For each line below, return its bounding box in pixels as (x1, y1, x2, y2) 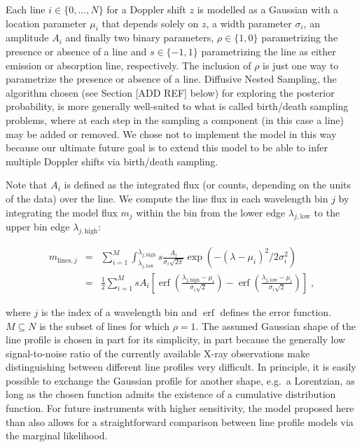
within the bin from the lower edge (136, 205, 286, 219)
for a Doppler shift (106, 2, 186, 16)
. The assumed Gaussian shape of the (195, 318, 356, 333)
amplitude (6, 30, 49, 45)
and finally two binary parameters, (65, 30, 214, 45)
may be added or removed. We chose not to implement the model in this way (6, 126, 337, 141)
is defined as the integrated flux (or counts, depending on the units (64, 177, 351, 192)
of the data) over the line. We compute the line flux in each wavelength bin (6, 191, 328, 205)
